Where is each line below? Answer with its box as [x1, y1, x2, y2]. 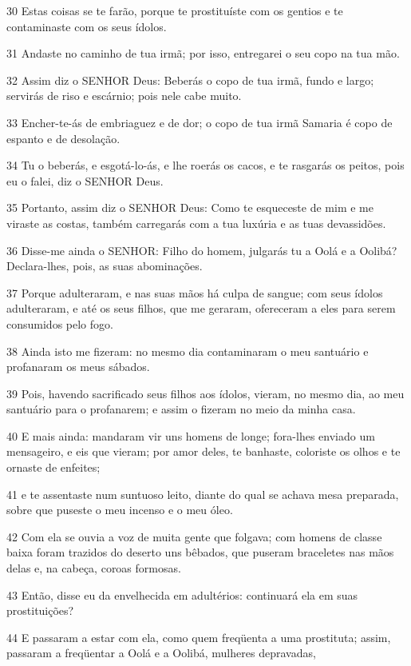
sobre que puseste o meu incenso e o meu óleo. [6, 501, 233, 518]
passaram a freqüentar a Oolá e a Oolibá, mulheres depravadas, [6, 644, 316, 661]
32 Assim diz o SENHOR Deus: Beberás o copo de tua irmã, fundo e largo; [6, 71, 374, 88]
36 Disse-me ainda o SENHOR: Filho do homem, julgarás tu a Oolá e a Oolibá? [6, 241, 397, 258]
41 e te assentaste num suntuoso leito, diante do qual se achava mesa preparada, [6, 485, 399, 502]
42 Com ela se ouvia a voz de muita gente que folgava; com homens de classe [6, 528, 382, 544]
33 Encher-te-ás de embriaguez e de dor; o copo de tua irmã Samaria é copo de [6, 114, 393, 130]
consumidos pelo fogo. [6, 315, 113, 332]
